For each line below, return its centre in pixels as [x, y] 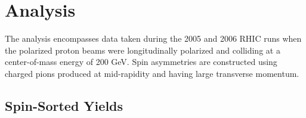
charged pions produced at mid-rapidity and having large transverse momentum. [152, 73]
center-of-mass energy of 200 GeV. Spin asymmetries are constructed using [141, 62]
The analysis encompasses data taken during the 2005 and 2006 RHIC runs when [153, 38]
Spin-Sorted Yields [64, 105]
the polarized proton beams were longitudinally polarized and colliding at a [143, 50]
